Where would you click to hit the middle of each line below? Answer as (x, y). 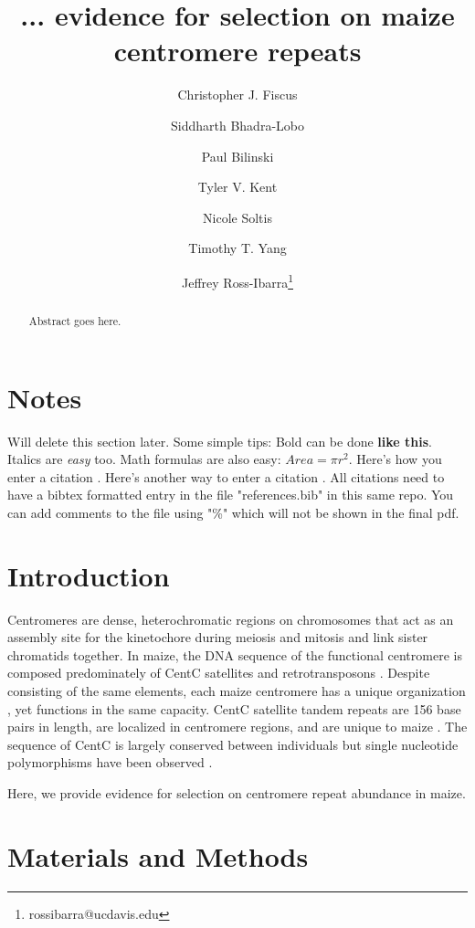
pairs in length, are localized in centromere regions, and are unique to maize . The (237, 727)
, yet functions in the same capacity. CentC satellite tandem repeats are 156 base (234, 708)
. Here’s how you (395, 459)
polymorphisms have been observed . (110, 762)
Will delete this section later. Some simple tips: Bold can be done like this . (220, 441)
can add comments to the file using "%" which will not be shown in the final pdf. (233, 512)
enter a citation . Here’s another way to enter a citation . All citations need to (226, 476)
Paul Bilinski (237, 156)
